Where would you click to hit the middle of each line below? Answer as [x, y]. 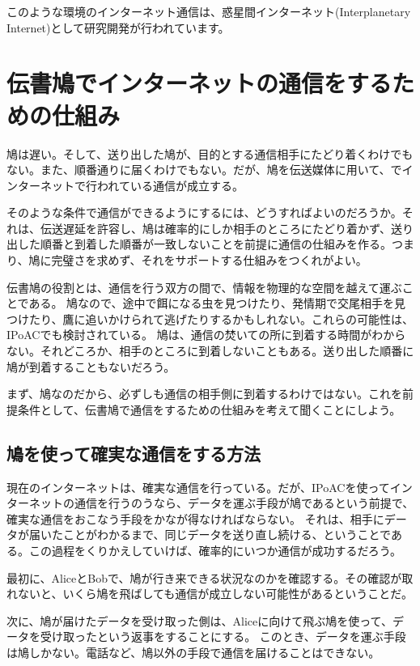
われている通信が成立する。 [170, 185]
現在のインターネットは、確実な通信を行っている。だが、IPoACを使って [198, 487]
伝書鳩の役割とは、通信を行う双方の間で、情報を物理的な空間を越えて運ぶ [204, 287]
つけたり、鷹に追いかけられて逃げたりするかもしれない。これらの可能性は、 [210, 318]
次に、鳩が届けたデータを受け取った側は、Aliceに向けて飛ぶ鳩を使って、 [199, 620]
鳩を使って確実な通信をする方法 [134, 453]
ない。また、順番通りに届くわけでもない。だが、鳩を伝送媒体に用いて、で [204, 170]
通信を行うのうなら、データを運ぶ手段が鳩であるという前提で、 [244, 503]
